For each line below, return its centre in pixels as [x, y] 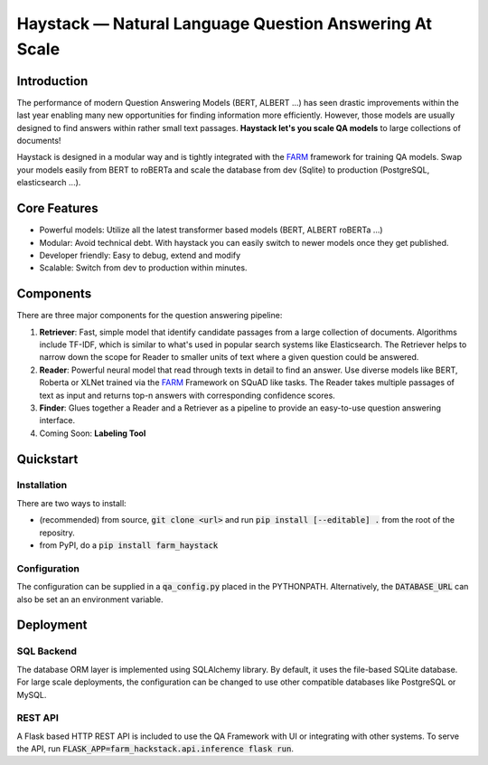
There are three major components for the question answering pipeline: [150, 316]
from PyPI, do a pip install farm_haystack [129, 545]
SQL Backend [47, 651]
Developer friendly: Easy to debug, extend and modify [140, 255]
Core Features [57, 208]
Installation [42, 486]
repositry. [57, 533]
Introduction [52, 81]
